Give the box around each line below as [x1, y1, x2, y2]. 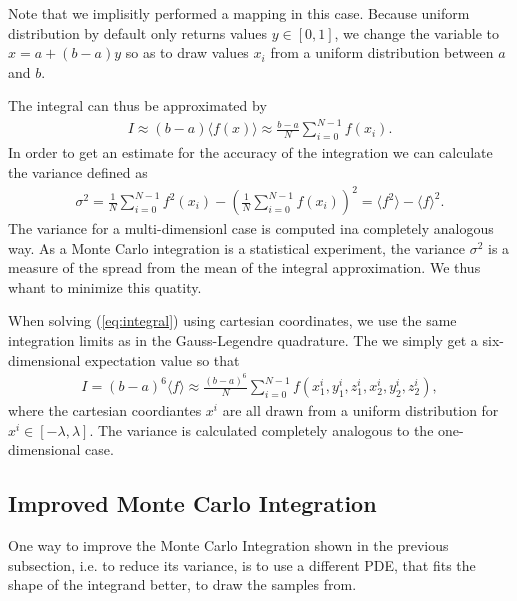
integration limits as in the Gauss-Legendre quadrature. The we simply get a [8, 329, 478, 350]
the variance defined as [8, 161, 148, 182]
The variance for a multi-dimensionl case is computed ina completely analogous [8, 218, 494, 239]
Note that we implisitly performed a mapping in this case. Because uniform [8, 3, 470, 23]
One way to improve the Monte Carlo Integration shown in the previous [8, 535, 449, 556]
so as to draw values [125, 42, 249, 63]
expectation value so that [85, 349, 240, 370]
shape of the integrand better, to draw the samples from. [8, 574, 357, 595]
